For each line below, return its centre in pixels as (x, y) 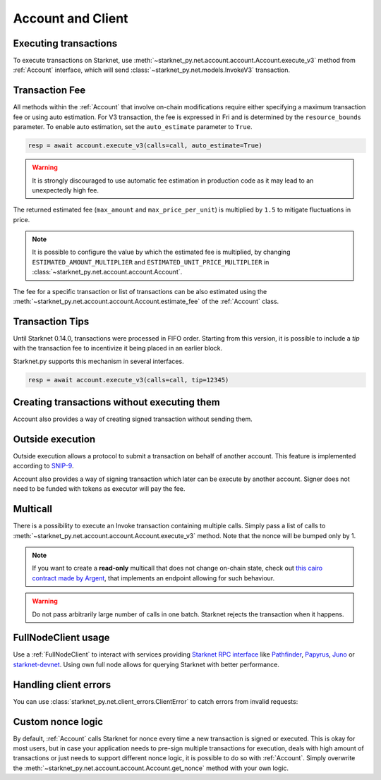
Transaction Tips (51, 321)
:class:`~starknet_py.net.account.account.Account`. (107, 272)
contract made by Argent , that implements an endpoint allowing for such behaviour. (153, 578)
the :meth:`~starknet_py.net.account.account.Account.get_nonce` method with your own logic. (151, 768)
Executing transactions (65, 43)
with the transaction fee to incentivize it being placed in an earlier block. (118, 348)
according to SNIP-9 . (43, 466)
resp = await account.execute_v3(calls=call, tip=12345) (128, 380)
